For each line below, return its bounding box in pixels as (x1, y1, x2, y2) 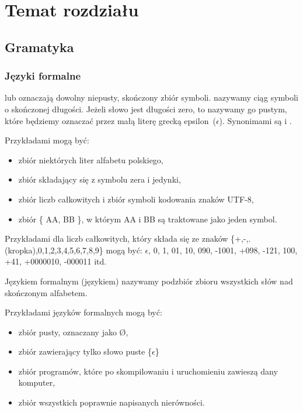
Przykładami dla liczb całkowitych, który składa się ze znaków (5, 232, 228, 245)
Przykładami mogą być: (5, 134, 89, 146)
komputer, (18, 376, 55, 389)
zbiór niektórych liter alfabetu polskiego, (18, 153, 163, 166)
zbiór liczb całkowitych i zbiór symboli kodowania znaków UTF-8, (18, 193, 254, 205)
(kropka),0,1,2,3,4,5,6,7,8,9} (5, 243, 103, 256)
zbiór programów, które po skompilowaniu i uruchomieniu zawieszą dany (18, 365, 278, 377)
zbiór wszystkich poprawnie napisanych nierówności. (18, 396, 205, 408)
